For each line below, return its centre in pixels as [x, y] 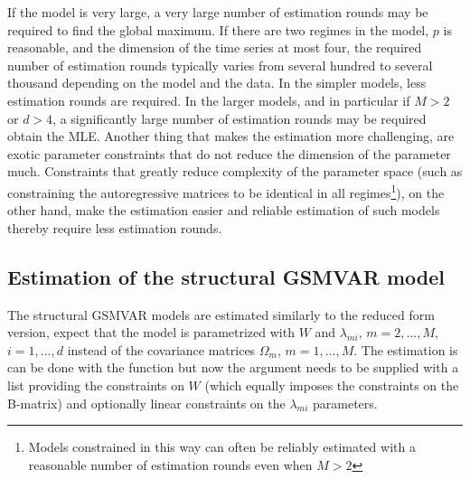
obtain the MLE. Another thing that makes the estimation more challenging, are [231, 136]
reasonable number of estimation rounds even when [170, 464]
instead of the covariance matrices [161, 349]
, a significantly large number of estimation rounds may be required [240, 118]
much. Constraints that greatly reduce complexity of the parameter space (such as [235, 171]
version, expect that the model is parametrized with [151, 332]
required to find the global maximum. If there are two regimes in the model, [218, 29]
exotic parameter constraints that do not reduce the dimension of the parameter [229, 153]
